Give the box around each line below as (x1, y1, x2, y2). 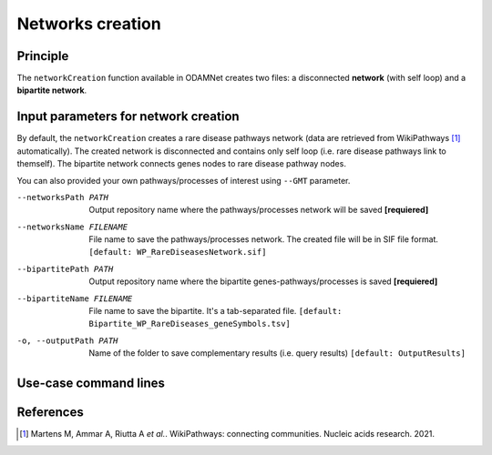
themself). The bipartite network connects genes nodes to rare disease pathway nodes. (16, 158, 346, 169)
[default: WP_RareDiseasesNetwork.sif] (88, 247, 267, 258)
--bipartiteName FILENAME (16, 293, 133, 304)
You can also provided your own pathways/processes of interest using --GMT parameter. (16, 175, 351, 186)
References (16, 405, 84, 420)
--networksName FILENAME (16, 221, 128, 232)
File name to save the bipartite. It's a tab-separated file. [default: (88, 306, 343, 317)
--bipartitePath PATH (16, 264, 114, 274)
